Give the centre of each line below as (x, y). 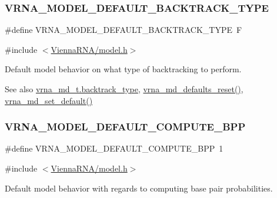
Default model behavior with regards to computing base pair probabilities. (139, 188)
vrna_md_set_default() (49, 100)
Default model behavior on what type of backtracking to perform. (123, 69)
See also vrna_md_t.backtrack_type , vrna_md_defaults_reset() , (124, 89)
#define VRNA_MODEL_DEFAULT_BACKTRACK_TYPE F (124, 30)
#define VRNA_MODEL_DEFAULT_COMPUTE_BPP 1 (114, 148)
